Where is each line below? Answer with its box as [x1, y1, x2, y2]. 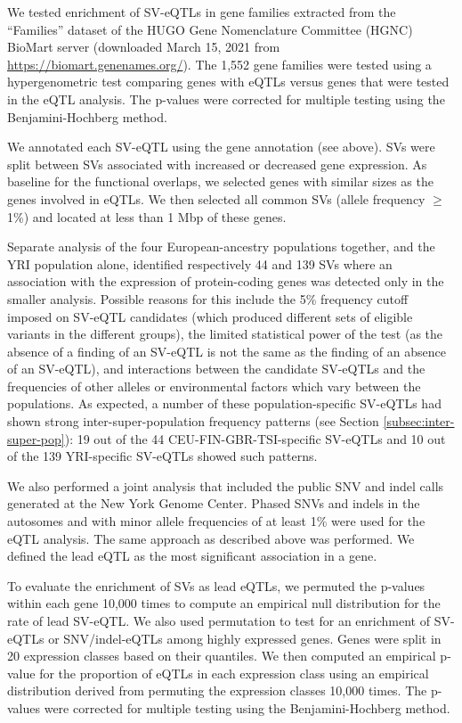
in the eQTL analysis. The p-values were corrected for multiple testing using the [7, 89, 445, 108]
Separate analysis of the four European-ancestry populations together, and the [7, 237, 435, 256]
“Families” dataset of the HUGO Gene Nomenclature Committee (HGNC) [7, 20, 413, 38]
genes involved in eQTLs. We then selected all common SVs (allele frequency [7, 189, 426, 208]
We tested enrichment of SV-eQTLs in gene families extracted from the [7, 3, 396, 21]
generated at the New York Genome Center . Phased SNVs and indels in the [7, 494, 420, 513]
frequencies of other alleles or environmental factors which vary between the [7, 376, 421, 395]
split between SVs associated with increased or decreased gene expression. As [7, 154, 427, 173]
